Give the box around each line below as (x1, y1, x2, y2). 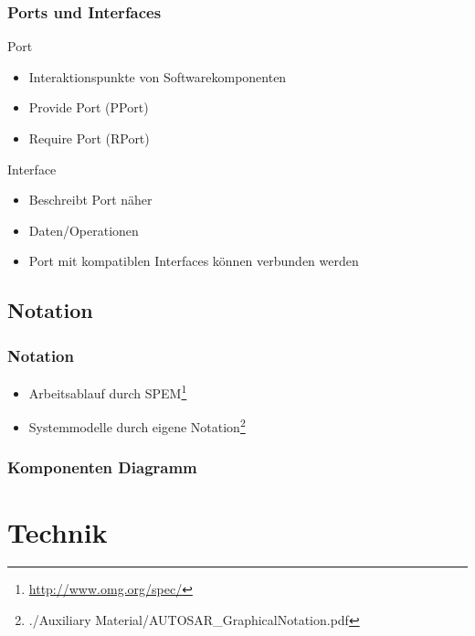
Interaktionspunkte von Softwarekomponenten (28, 67, 287, 86)
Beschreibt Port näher (28, 190, 153, 209)
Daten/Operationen (28, 220, 139, 239)
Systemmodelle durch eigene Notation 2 (28, 415, 246, 436)
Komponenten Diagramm (7, 456, 197, 479)
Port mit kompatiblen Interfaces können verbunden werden (28, 251, 359, 270)
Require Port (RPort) (28, 129, 150, 147)
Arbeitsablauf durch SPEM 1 (28, 380, 187, 402)
